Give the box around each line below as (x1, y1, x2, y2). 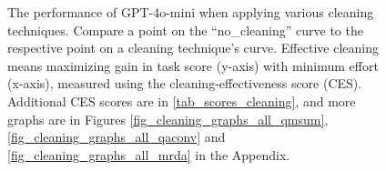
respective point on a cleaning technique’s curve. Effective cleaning (7, 38, 379, 57)
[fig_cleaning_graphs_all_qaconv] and (7, 127, 226, 146)
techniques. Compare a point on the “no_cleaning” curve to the (7, 20, 363, 39)
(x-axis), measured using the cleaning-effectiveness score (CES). (7, 74, 362, 93)
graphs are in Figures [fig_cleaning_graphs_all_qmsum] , (7, 109, 329, 128)
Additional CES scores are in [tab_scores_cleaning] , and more (7, 91, 356, 110)
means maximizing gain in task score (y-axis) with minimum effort (7, 55, 379, 75)
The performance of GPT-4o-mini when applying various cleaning (7, 3, 374, 21)
